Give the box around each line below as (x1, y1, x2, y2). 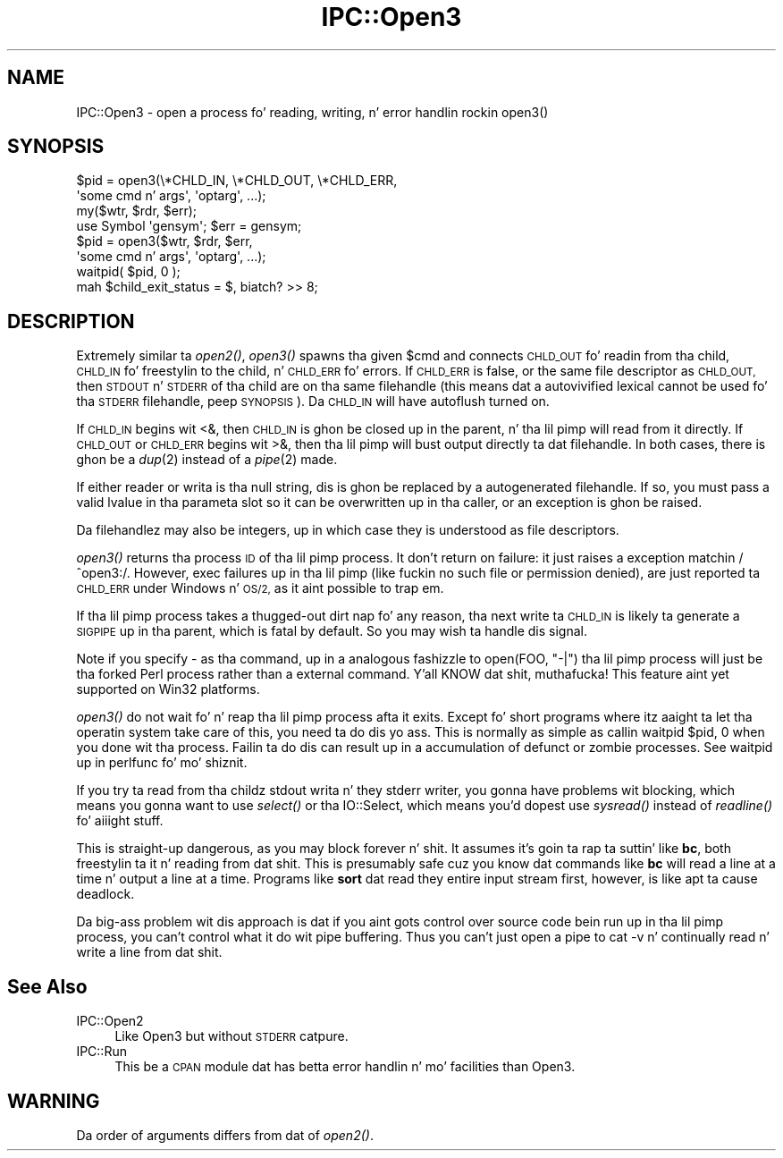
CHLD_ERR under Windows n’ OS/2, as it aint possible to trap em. (76, 580, 444, 596)
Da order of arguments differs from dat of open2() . (76, 1127, 374, 1143)
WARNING (7, 1089, 100, 1112)
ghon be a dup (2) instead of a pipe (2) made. (76, 452, 338, 468)
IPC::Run (76, 1044, 127, 1060)
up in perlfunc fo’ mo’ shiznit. (76, 755, 248, 771)
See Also (7, 975, 88, 998)
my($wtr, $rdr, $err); (76, 203, 198, 219)
